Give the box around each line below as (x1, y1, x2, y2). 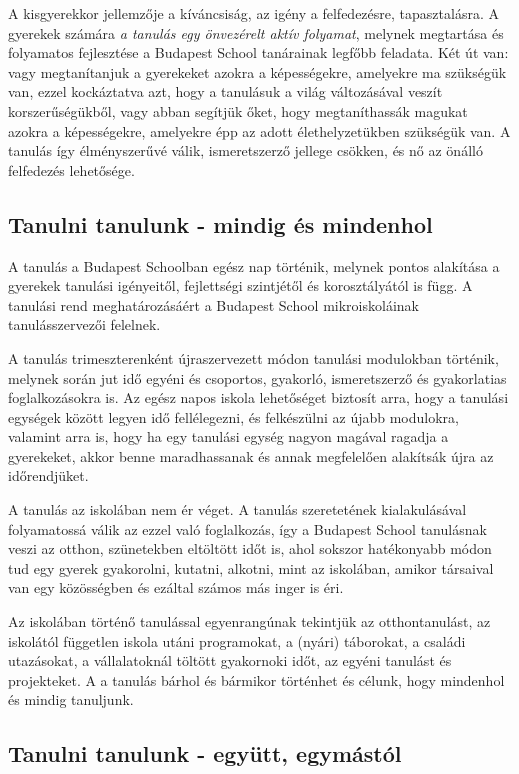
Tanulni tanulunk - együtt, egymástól (8, 738, 402, 769)
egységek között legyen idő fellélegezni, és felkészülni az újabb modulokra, (8, 406, 459, 427)
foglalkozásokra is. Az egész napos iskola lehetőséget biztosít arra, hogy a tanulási (8, 387, 509, 408)
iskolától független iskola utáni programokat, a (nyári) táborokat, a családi (8, 630, 466, 651)
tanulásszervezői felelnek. (8, 314, 161, 335)
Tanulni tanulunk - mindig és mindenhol (8, 208, 433, 239)
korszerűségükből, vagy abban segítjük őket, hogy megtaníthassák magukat (8, 100, 468, 121)
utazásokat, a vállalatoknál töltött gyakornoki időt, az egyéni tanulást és (8, 650, 452, 671)
